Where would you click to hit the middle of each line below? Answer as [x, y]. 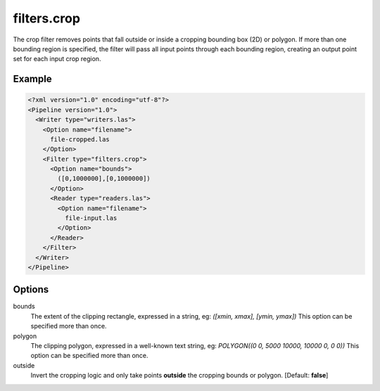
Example [32, 79]
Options [31, 289]
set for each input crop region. [57, 59]
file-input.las [91, 218]
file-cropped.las [80, 139]
